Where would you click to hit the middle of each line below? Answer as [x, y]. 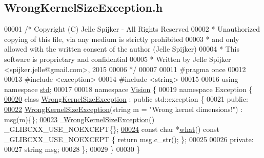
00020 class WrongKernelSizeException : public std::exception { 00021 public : [126, 99]
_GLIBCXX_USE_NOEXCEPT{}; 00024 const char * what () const [112, 129]
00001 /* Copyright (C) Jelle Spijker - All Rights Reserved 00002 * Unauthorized [132, 29]
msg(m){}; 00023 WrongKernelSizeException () [79, 119]
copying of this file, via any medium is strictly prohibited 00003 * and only [122, 39]
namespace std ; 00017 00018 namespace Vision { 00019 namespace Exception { [128, 89]
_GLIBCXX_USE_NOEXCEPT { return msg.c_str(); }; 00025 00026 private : [129, 139]
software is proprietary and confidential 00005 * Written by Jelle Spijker [118, 59]
